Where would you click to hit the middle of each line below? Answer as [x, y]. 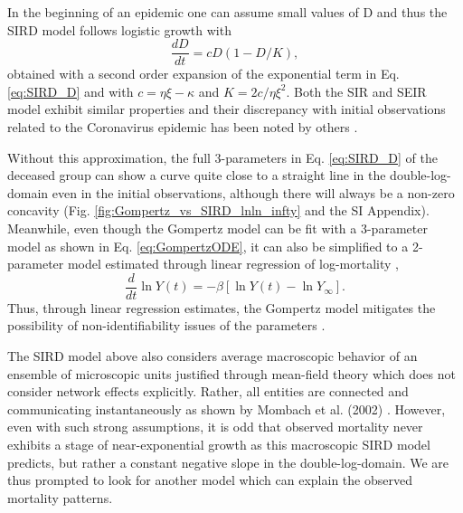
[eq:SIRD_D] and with [71, 91]
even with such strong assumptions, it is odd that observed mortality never [215, 427]
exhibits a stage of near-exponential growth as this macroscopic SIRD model [219, 444]
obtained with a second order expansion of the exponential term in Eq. [203, 74]
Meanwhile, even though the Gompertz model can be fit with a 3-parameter [217, 228]
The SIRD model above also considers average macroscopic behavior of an [213, 356]
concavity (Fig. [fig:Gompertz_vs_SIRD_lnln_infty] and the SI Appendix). [218, 210]
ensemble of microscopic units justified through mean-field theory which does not [231, 373]
